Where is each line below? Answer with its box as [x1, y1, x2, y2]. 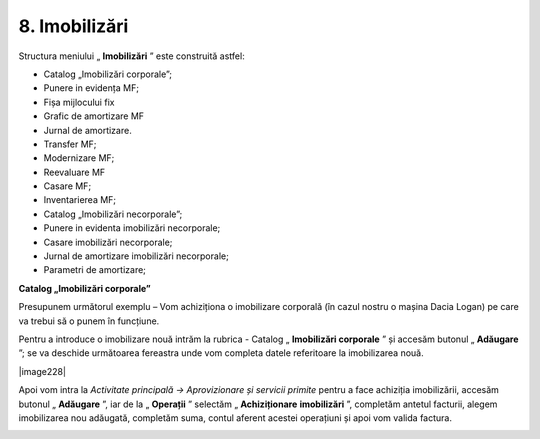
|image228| [18, 365, 67, 377]
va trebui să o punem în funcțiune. [18, 315, 160, 327]
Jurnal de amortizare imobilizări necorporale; [43, 250, 229, 262]
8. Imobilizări [18, 15, 129, 37]
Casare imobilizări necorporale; [43, 236, 173, 248]
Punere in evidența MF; [43, 82, 140, 94]
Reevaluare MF [43, 166, 106, 178]
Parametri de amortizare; [43, 264, 147, 276]
